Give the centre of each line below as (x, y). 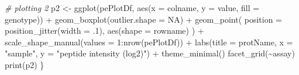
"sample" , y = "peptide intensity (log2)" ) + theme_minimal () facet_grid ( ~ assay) (150, 53)
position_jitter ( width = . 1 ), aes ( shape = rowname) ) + (104, 31)
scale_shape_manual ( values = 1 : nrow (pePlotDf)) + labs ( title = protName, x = (149, 42)
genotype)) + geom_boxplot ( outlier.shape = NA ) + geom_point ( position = (144, 19)
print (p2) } (25, 64)
